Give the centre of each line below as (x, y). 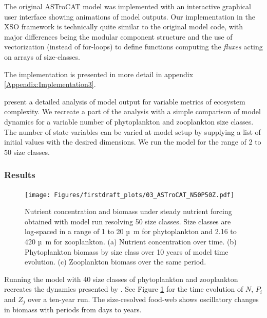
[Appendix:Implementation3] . (50, 84)
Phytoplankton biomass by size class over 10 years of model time (127, 251)
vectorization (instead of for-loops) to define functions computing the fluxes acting (133, 47)
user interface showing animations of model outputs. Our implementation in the (130, 16)
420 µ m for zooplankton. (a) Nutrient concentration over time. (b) (131, 241)
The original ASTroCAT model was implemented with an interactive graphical (128, 6)
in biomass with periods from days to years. (73, 310)
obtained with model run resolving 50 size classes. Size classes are (128, 221)
